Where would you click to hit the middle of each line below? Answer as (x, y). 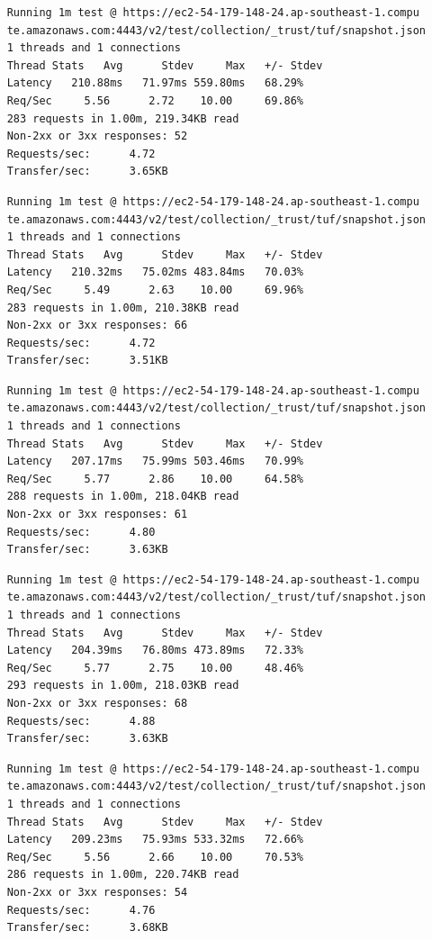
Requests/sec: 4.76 (81, 910)
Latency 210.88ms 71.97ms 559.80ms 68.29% (155, 83)
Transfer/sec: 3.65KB (87, 172)
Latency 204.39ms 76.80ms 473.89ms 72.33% (155, 651)
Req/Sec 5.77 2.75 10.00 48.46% (155, 668)
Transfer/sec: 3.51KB (87, 361)
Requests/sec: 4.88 (81, 721)
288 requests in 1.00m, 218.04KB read (123, 497)
